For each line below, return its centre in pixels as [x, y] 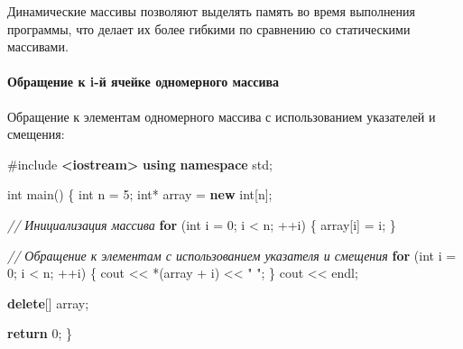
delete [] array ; [48, 303]
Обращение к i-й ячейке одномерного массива [144, 82]
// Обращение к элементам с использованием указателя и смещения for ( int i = [232, 255]
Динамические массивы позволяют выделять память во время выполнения [212, 11]
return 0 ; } [40, 333]
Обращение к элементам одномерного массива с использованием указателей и [222, 116]
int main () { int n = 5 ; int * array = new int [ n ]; [140, 194]
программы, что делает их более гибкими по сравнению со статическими [209, 28]
